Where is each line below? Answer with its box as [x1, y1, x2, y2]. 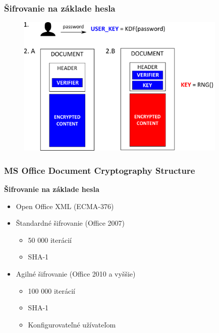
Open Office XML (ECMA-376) [16, 201, 114, 211]
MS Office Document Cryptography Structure [4, 164, 195, 176]
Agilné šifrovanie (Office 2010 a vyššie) [16, 269, 136, 279]
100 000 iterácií [28, 285, 75, 296]
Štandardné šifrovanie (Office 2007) [16, 218, 125, 228]
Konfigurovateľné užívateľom [28, 319, 116, 329]
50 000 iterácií [28, 234, 72, 245]
